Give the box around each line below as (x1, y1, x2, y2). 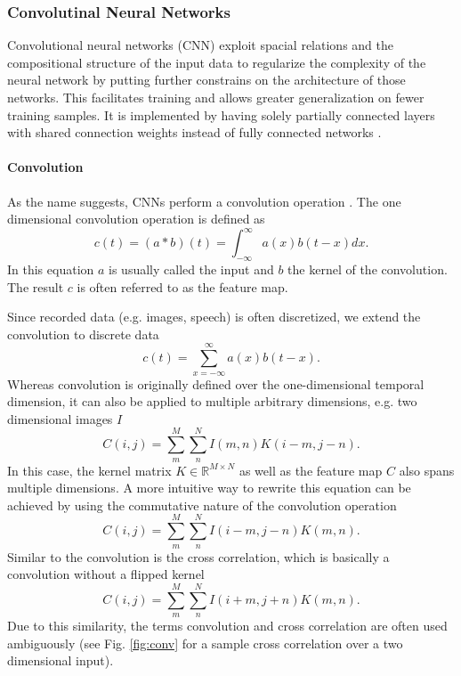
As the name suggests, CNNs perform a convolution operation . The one (7, 191, 401, 210)
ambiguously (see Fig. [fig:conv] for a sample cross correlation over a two (7, 633, 403, 652)
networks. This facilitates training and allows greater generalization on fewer (7, 88, 425, 106)
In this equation (7, 260, 94, 279)
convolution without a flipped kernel (7, 565, 205, 583)
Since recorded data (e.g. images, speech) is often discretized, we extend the (7, 307, 421, 326)
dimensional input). (7, 651, 114, 670)
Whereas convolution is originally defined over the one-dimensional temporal (7, 374, 425, 393)
